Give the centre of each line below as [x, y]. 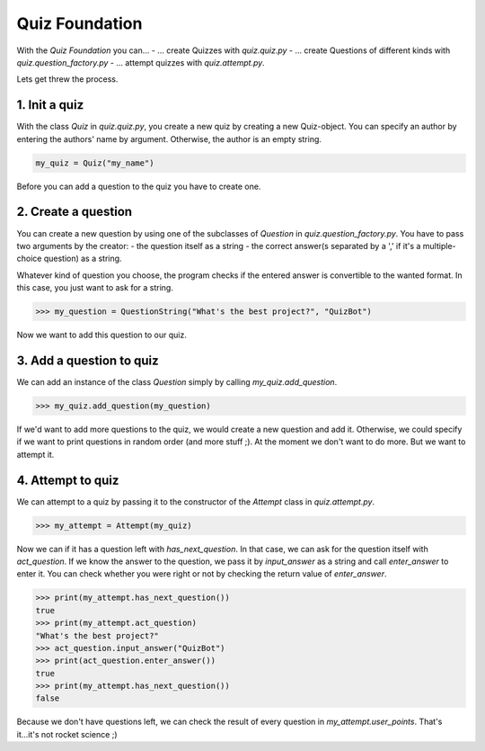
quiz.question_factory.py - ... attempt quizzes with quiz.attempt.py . [141, 62]
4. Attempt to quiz [68, 480]
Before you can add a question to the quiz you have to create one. [139, 186]
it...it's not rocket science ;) [67, 734]
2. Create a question [75, 212]
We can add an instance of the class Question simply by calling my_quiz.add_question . [177, 381]
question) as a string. [83, 259]
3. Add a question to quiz [88, 360]
